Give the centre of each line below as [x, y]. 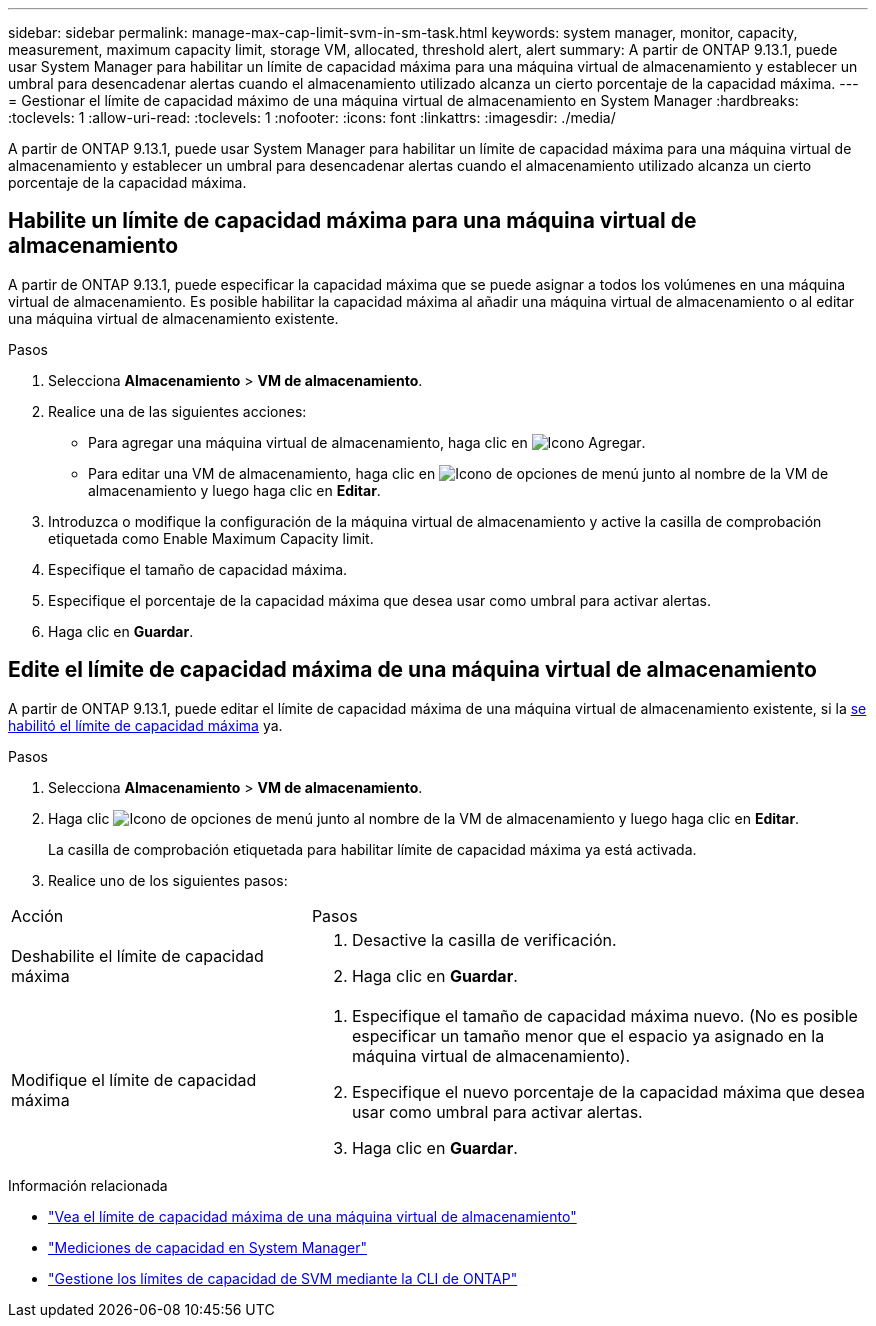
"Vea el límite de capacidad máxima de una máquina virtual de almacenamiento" [312, 1216]
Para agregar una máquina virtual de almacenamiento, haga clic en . [367, 442]
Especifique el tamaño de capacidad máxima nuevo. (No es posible [604, 1015]
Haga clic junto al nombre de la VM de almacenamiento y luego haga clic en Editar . [424, 818]
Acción [37, 915]
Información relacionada [88, 1185]
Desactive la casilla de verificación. [484, 939]
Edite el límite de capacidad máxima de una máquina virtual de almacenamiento [412, 670]
